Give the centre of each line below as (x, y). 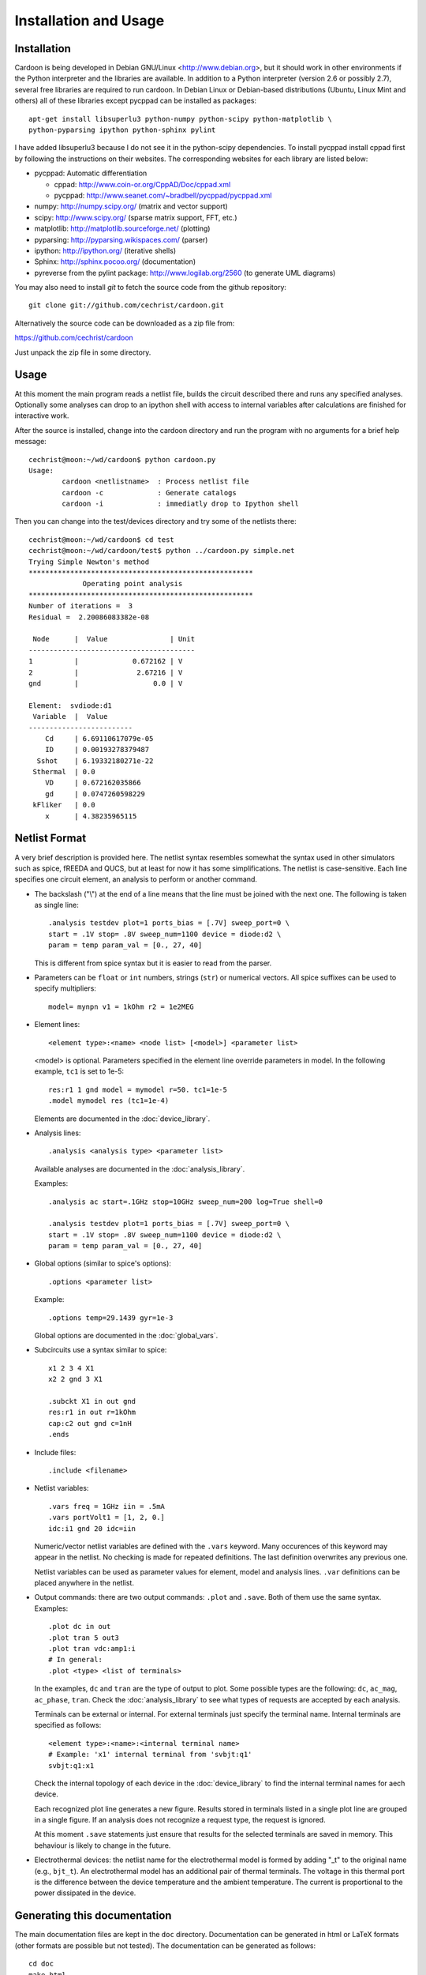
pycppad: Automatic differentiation (91, 173)
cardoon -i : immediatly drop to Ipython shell (180, 504)
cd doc (41, 1964)
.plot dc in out (80, 1627)
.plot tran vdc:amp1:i (92, 1649)
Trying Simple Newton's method (89, 562)
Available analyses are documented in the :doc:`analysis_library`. (140, 1168)
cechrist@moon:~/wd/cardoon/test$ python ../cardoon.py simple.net (162, 551)
